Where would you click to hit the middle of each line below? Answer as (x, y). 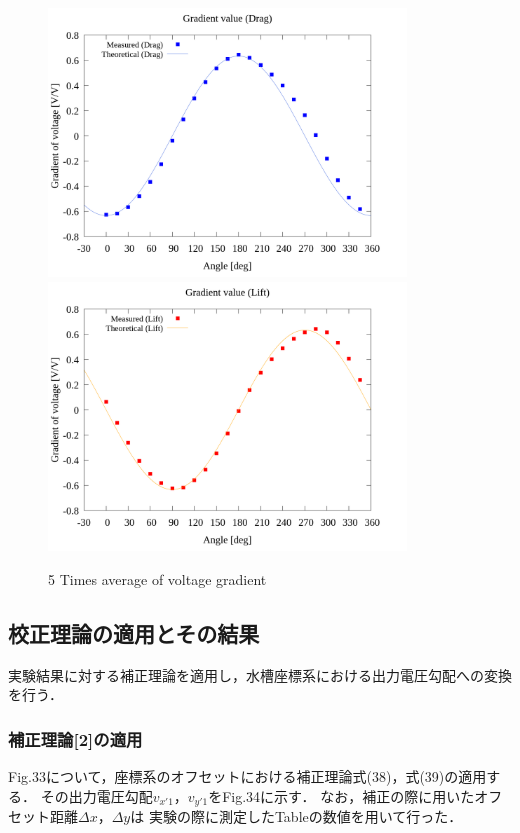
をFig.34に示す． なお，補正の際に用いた (341, 795)
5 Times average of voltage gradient (157, 578)
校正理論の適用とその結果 (134, 632)
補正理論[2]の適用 (75, 738)
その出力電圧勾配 (96, 795)
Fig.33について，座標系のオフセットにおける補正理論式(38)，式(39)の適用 (247, 775)
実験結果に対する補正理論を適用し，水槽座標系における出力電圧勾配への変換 (260, 674)
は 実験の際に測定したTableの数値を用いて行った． (296, 816)
